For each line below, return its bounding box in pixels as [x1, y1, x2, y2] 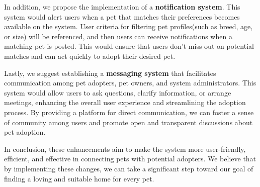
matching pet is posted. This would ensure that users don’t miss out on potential [4, 41, 254, 51]
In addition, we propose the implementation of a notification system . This [4, 2, 240, 12]
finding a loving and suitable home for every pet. [4, 173, 154, 183]
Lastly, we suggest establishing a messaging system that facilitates [4, 67, 216, 78]
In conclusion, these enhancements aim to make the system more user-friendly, [4, 143, 246, 154]
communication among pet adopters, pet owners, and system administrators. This [4, 77, 256, 88]
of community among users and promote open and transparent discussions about [4, 117, 253, 127]
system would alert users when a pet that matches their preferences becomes [4, 11, 240, 22]
